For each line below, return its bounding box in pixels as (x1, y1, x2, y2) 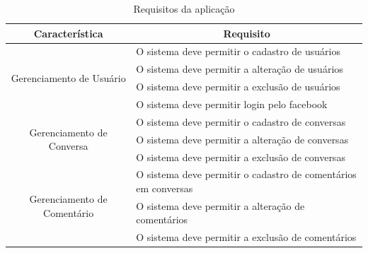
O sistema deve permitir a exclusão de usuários (136, 79, 340, 94)
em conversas (136, 180, 193, 195)
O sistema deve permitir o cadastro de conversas (136, 114, 346, 129)
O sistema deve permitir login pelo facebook (136, 96, 328, 111)
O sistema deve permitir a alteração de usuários (136, 61, 343, 76)
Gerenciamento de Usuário (11, 70, 126, 85)
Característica (33, 25, 103, 40)
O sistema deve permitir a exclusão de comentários (136, 230, 357, 245)
